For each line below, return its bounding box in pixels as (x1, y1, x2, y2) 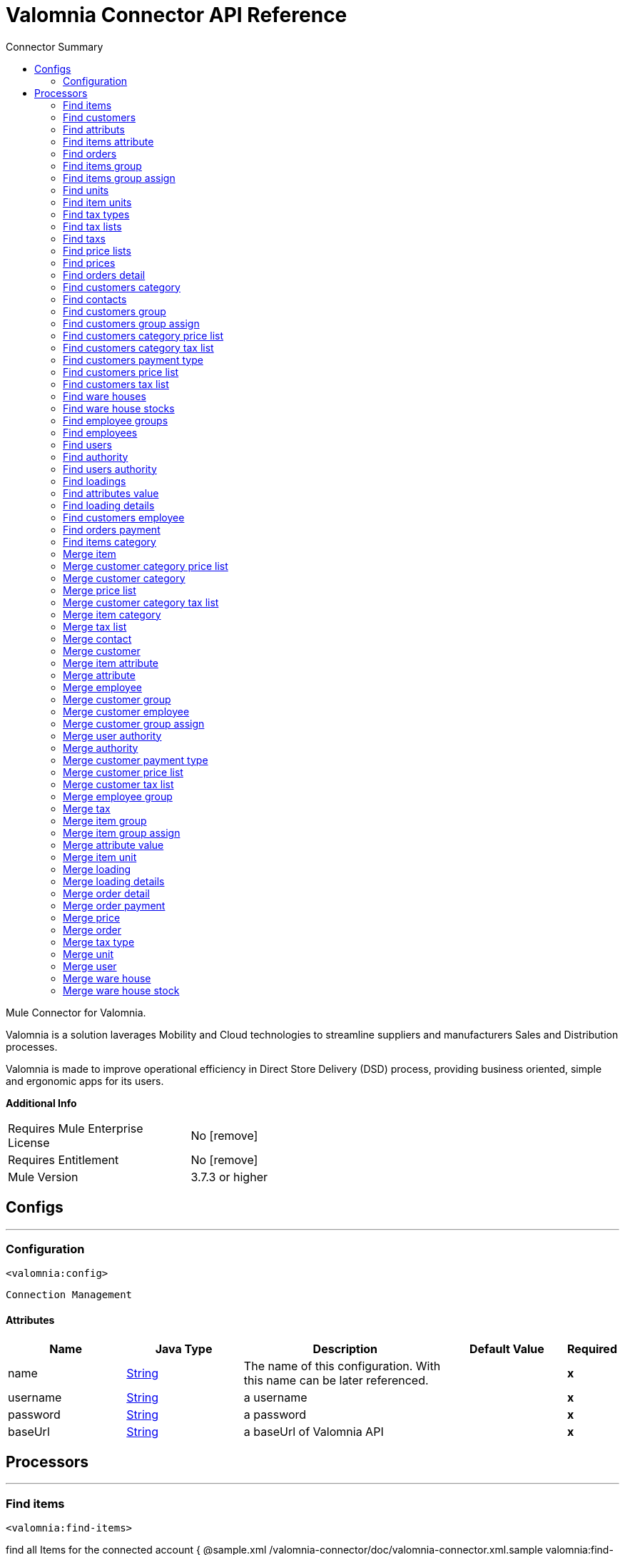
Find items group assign (63, 171, 176, 184)
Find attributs (63, 123, 125, 136)
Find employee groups (63, 414, 168, 427)
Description (312, 1341, 378, 1356)
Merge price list (63, 583, 136, 596)
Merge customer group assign (63, 717, 205, 730)
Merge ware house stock (63, 984, 180, 996)
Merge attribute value (63, 838, 164, 851)
